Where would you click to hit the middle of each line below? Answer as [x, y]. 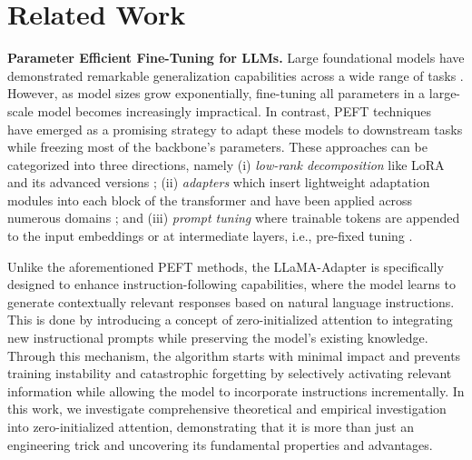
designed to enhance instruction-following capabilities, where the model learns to [231, 284]
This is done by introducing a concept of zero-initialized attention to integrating [230, 320]
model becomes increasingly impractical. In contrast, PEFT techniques [234, 110]
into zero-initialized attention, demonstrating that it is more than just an [211, 426]
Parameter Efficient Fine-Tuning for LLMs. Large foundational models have [236, 58]
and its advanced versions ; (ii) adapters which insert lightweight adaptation [219, 182]
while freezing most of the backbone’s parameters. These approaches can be [217, 147]
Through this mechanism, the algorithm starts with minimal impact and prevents [234, 355]
